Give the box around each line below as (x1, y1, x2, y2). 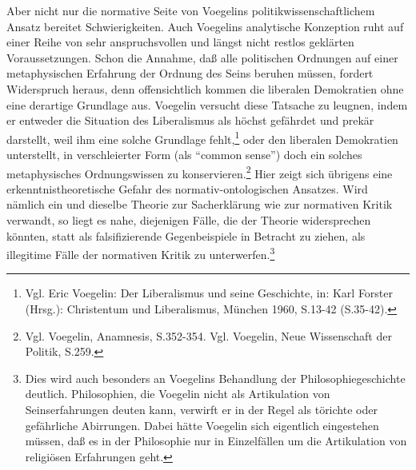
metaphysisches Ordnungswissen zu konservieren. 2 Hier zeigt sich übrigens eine (6, 162, 393, 181)
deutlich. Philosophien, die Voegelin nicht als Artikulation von (25, 385, 330, 402)
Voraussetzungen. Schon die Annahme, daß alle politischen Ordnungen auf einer (6, 49, 398, 66)
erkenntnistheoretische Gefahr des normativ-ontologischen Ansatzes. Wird (6, 180, 368, 197)
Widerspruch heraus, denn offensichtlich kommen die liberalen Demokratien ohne (6, 80, 404, 97)
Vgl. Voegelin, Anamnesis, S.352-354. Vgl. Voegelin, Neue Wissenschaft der (25, 327, 392, 344)
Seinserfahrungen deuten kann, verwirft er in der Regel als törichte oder (25, 401, 378, 418)
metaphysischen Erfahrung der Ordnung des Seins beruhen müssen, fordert (6, 65, 374, 82)
